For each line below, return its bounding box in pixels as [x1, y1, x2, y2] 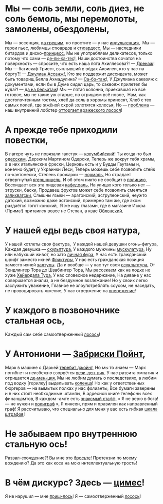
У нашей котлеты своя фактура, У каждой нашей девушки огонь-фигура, [5, 241, 158, 247]
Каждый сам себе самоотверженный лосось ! [5, 331, 101, 337]
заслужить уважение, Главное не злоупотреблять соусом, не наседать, [5, 282, 156, 288]
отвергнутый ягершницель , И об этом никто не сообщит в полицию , [5, 177, 147, 182]
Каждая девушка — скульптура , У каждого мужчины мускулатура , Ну [5, 246, 152, 252]
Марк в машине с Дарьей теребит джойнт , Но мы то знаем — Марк [5, 364, 146, 370]
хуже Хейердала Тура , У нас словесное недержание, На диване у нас [5, 272, 151, 278]
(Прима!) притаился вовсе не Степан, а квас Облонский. [5, 208, 124, 214]
